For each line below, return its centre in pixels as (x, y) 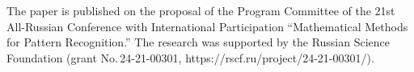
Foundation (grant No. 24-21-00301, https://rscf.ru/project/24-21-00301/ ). (190, 57)
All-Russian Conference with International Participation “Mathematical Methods (207, 26)
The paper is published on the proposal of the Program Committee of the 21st (201, 10)
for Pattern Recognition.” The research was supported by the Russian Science (199, 42)
